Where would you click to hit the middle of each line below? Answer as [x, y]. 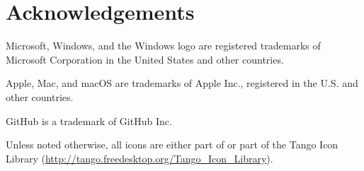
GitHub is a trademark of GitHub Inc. [89, 120]
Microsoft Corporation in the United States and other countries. [145, 59]
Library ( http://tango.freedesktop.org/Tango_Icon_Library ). [140, 158]
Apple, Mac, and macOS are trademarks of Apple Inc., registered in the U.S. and [182, 83]
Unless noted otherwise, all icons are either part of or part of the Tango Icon [172, 145]
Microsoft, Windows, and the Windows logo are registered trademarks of [163, 46]
